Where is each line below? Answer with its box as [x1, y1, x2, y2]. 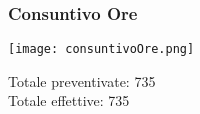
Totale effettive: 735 [8, 90, 130, 111]
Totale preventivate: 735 [8, 70, 156, 91]
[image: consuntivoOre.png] [8, 42, 195, 57]
